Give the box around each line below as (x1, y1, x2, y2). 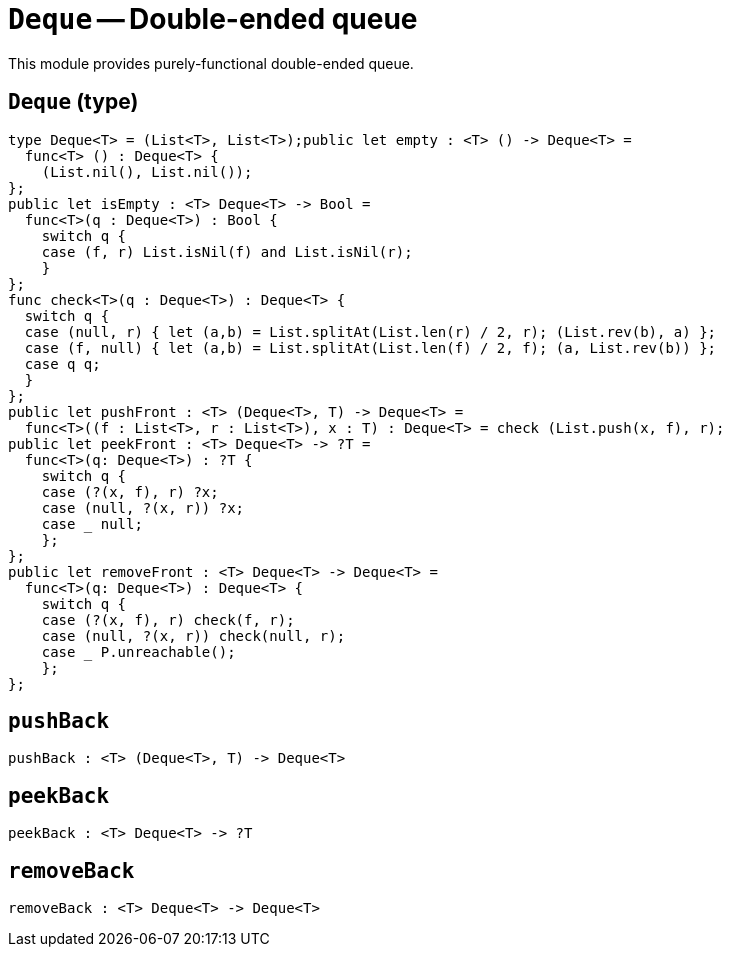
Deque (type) (8, 89, 139, 115)
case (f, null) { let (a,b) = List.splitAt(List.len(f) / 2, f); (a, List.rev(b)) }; (24, 339, 717, 356)
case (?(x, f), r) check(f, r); (41, 611, 295, 628)
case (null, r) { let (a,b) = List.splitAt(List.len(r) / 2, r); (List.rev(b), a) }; (24, 323, 717, 340)
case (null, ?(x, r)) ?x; (41, 499, 245, 516)
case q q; (24, 355, 101, 372)
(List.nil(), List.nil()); (41, 163, 253, 180)
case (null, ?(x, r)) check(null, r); (41, 627, 346, 644)
